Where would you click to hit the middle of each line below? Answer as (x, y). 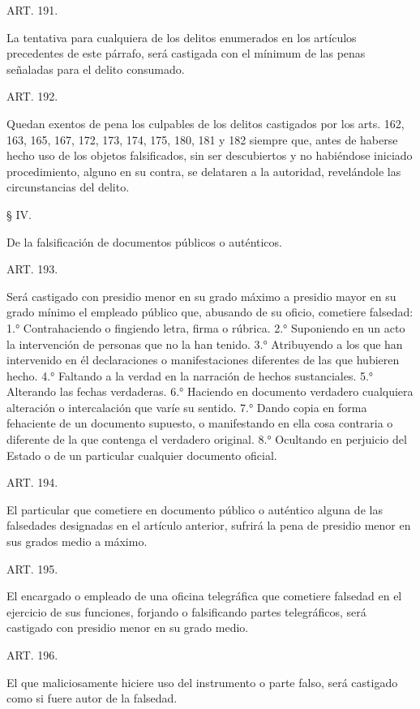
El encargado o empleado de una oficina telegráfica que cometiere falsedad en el (204, 596)
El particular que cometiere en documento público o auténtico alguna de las (195, 509)
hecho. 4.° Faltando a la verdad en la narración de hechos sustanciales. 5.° (190, 375)
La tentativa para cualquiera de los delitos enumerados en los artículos (182, 37)
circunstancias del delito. (68, 187)
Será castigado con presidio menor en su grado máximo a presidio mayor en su (201, 296)
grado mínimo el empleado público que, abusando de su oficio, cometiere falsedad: (210, 312)
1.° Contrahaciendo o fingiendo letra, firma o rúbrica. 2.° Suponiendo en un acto (206, 327)
